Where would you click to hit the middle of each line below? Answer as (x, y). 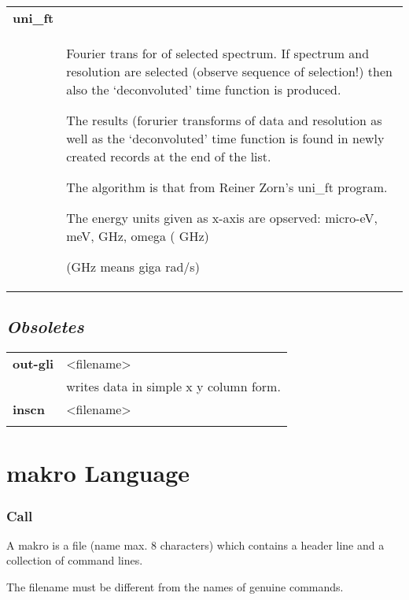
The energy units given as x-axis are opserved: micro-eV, (222, 218)
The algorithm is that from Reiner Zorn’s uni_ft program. (227, 187)
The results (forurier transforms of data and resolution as (224, 120)
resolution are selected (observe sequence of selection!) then (229, 71)
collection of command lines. (75, 560)
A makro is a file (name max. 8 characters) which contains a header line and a (195, 544)
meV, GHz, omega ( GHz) (138, 236)
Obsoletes (45, 326)
